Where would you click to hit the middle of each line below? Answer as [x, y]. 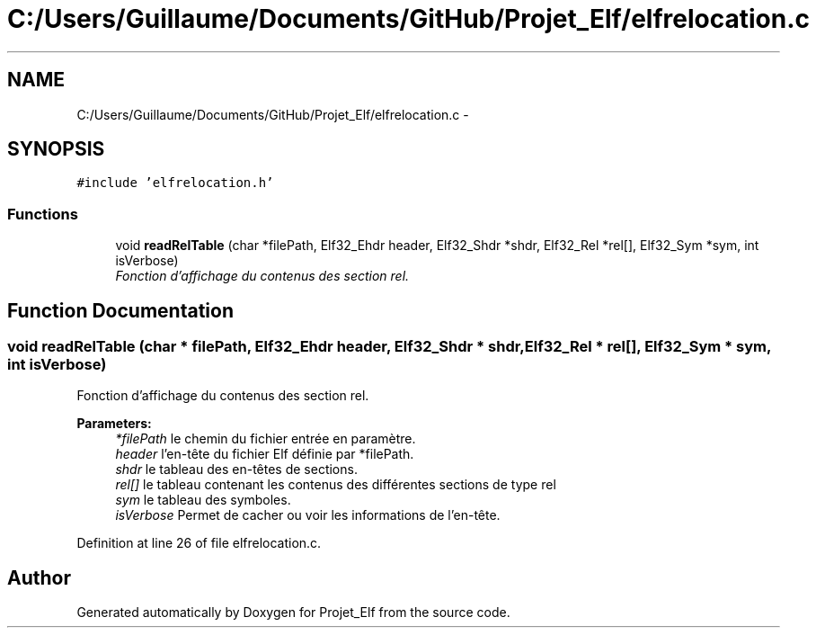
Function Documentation [120, 310]
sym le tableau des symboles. [203, 500]
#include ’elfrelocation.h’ [175, 183]
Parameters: [114, 424]
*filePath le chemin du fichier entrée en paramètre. [266, 439]
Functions [43, 214]
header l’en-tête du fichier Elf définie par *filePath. [265, 454]
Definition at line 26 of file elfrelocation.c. [199, 543]
